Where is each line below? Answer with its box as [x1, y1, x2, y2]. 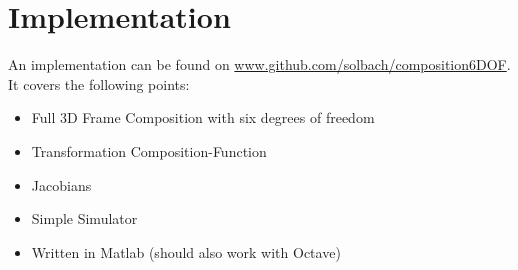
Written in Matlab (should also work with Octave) [31, 241, 341, 262]
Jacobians [31, 174, 92, 195]
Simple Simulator [31, 208, 138, 229]
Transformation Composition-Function [31, 140, 267, 161]
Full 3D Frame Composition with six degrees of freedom [31, 107, 375, 128]
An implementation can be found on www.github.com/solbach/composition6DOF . [8, 54, 511, 75]
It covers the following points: [8, 73, 190, 94]
